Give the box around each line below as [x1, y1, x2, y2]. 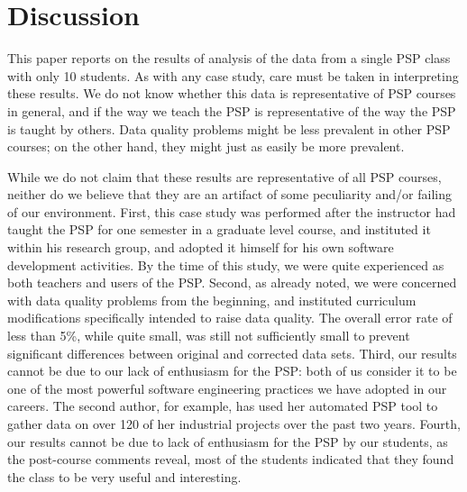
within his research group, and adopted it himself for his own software [7, 238, 394, 257]
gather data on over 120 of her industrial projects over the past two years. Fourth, [7, 415, 461, 433]
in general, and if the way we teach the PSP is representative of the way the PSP [7, 101, 456, 120]
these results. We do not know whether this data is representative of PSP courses [7, 84, 456, 103]
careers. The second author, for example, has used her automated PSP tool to [7, 396, 438, 415]
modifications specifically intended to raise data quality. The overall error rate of [7, 308, 453, 327]
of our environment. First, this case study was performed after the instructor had [7, 202, 456, 221]
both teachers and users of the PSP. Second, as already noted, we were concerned [7, 273, 457, 292]
